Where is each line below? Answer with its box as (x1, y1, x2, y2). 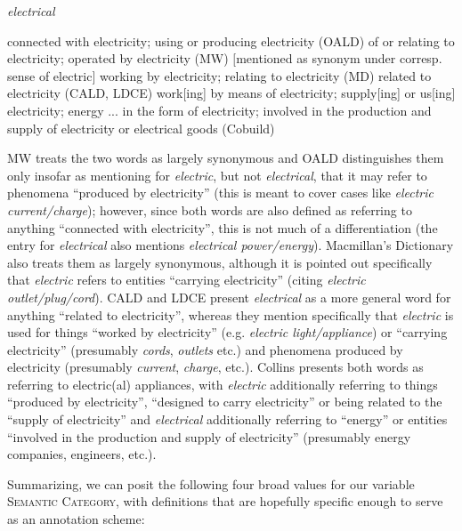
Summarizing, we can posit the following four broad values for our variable (7, 474, 415, 493)
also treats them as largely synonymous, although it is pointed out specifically (7, 253, 433, 271)
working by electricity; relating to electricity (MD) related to (100, 66, 432, 84)
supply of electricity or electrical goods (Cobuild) (7, 118, 275, 137)
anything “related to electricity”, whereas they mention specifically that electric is (7, 305, 454, 324)
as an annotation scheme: (7, 510, 145, 528)
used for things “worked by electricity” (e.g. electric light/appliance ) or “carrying (7, 323, 448, 342)
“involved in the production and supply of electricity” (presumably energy (7, 427, 411, 446)
